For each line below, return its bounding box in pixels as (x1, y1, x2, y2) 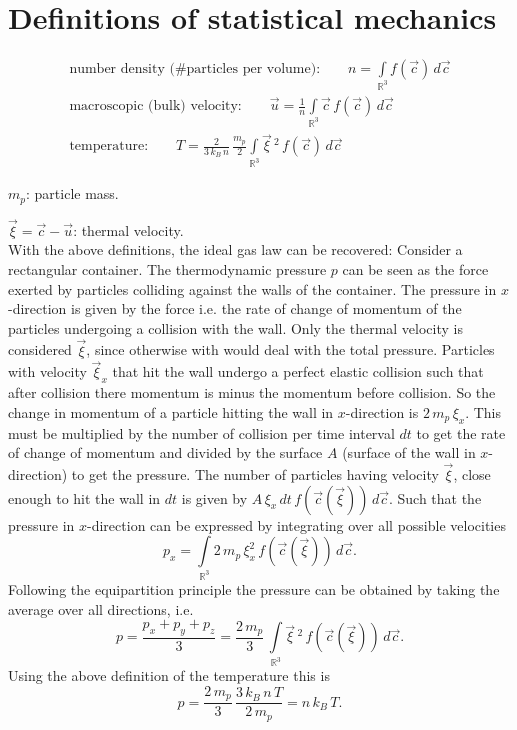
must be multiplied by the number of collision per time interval (8, 422, 395, 443)
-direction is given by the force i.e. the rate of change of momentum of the (8, 298, 462, 319)
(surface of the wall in (342, 442, 476, 463)
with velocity (8, 361, 87, 382)
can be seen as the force (342, 258, 489, 279)
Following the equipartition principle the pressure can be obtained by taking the (8, 579, 500, 600)
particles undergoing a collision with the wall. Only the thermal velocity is (8, 317, 463, 338)
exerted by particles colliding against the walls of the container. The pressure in (8, 278, 497, 299)
